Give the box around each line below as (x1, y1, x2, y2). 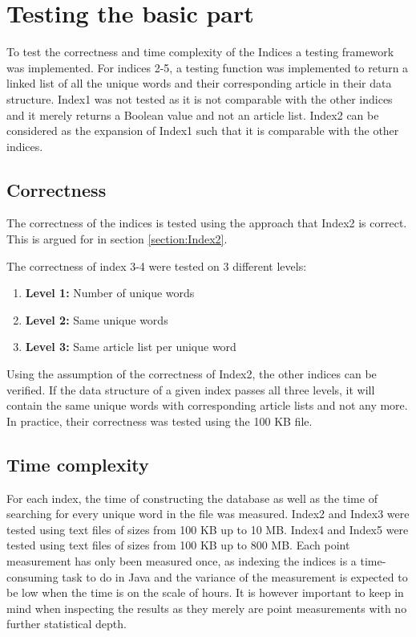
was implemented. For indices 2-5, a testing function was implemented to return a (6, 59, 409, 76)
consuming (6, 568, 59, 585)
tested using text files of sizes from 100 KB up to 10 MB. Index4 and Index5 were (6, 521, 409, 537)
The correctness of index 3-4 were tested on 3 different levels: (6, 257, 307, 274)
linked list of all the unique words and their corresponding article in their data (6, 75, 392, 92)
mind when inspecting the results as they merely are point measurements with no (6, 599, 407, 616)
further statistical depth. (6, 615, 127, 632)
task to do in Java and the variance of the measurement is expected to (62, 568, 408, 585)
